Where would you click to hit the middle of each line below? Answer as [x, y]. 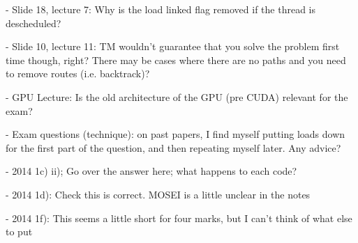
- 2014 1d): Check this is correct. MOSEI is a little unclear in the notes [158, 194]
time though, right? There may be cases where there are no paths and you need [176, 60]
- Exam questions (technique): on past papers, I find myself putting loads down [176, 134]
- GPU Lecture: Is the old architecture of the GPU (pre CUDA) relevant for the [177, 96]
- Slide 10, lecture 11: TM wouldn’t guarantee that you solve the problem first [173, 46]
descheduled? [33, 23]
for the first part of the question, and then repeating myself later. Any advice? [173, 147]
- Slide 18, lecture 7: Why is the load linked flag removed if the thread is [161, 9]
